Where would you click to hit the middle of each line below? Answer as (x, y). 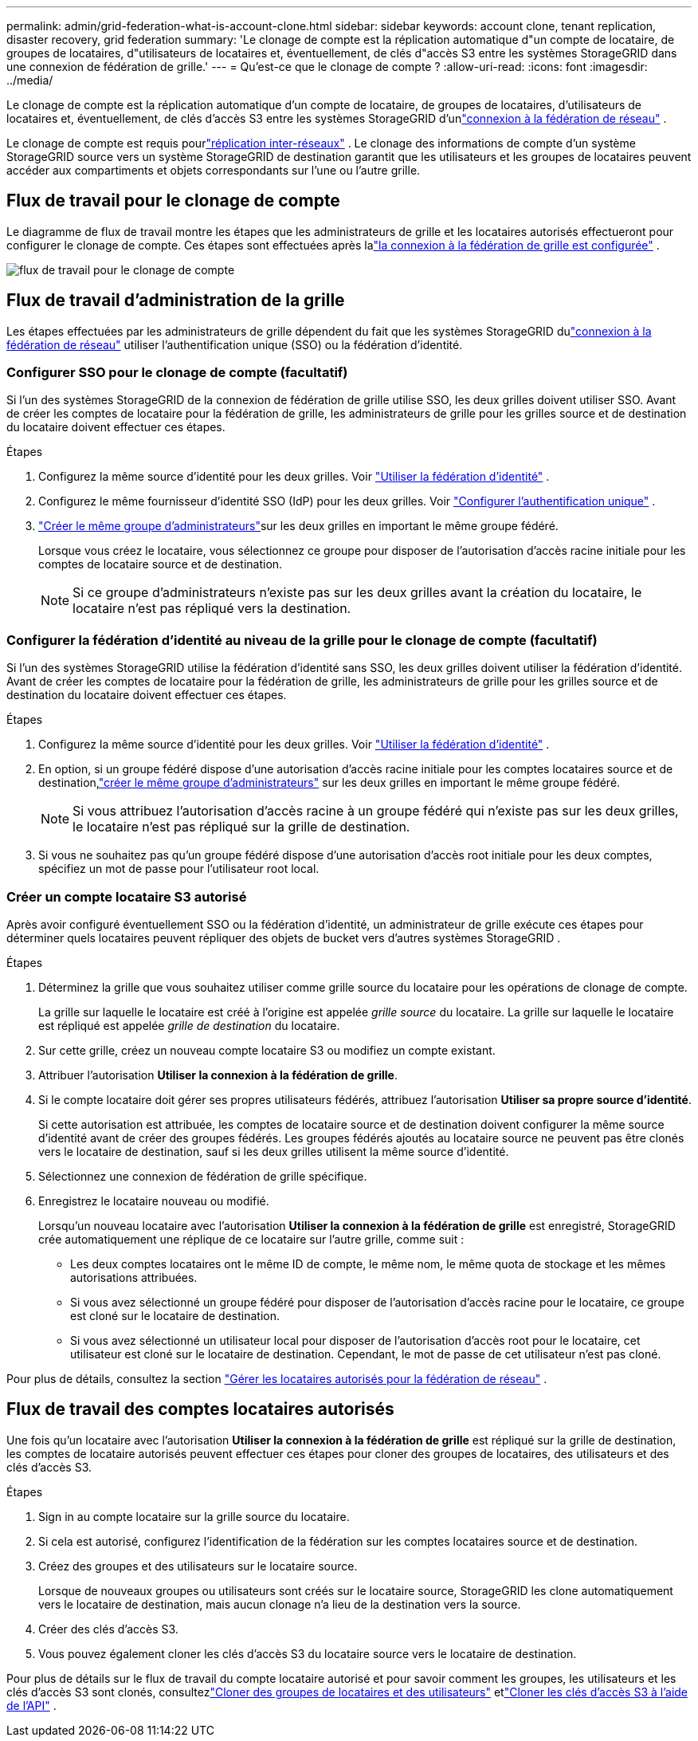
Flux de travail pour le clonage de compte (173, 201)
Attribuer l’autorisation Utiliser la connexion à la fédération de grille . (218, 1075)
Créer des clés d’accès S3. (108, 1629)
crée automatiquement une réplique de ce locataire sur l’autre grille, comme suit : (251, 1239)
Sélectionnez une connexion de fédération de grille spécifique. (203, 1176)
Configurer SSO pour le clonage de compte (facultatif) (177, 373)
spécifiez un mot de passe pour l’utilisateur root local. (179, 869)
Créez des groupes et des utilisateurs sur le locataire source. (198, 1566)
